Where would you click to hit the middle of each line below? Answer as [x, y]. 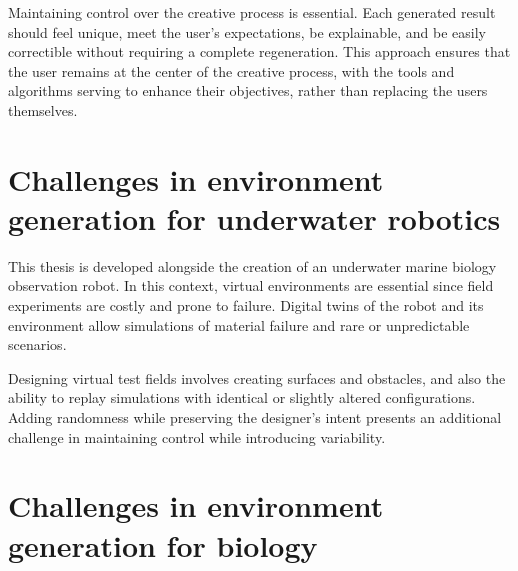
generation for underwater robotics [254, 217]
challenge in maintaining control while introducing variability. [197, 436]
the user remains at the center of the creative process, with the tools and [231, 70]
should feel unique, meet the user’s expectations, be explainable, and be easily [247, 31]
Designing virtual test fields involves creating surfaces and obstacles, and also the [257, 377]
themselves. [43, 109]
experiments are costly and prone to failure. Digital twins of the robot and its [246, 305]
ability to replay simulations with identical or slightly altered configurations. [242, 397]
